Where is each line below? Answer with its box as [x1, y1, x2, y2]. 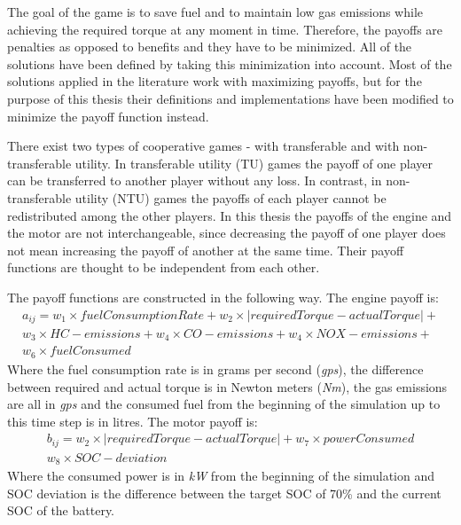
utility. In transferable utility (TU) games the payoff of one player [74, 153, 433, 172]
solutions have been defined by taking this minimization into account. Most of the [7, 54, 452, 73]
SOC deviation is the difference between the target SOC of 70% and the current [7, 483, 441, 502]
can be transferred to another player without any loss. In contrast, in [7, 171, 382, 190]
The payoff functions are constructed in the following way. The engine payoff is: [7, 287, 439, 306]
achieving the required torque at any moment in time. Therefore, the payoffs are [7, 20, 443, 38]
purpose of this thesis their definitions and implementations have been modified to [7, 89, 454, 107]
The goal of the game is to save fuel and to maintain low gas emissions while [7, 3, 423, 20]
